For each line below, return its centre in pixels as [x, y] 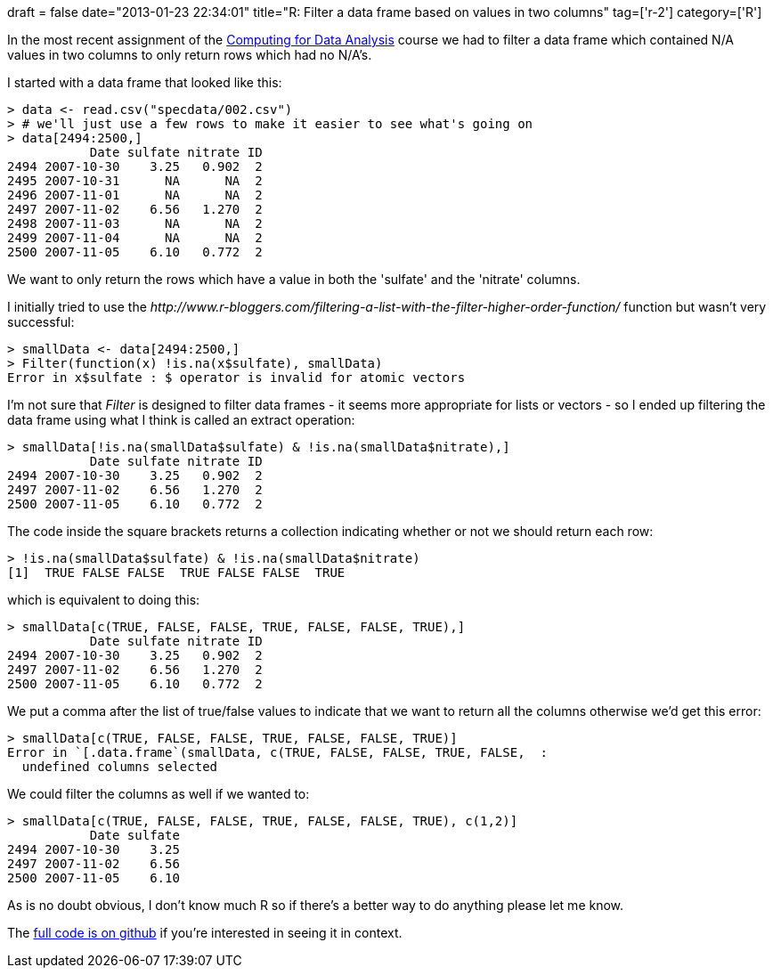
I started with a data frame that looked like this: [145, 82]
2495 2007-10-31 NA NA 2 [135, 181]
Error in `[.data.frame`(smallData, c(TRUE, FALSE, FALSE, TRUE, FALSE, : [277, 752]
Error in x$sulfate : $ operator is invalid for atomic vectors [236, 378]
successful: [41, 322]
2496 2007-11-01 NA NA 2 [135, 195]
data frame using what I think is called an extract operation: [181, 420]
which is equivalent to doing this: [104, 600]
